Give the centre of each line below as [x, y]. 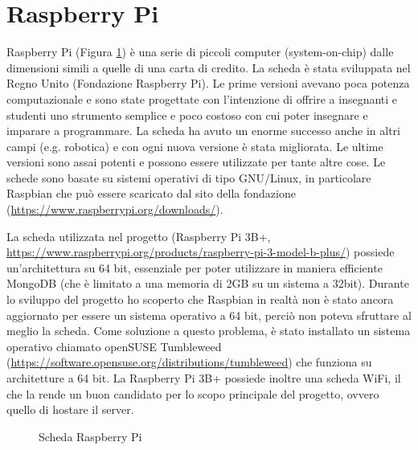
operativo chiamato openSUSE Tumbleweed [114, 346]
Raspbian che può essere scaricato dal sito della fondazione [151, 193]
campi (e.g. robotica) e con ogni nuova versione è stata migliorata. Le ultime [195, 146]
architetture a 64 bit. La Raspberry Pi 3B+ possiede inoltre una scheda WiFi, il [204, 378]
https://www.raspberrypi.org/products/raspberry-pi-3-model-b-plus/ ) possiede [201, 252]
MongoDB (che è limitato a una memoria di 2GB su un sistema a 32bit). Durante [208, 283]
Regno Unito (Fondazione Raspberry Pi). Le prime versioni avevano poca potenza [208, 83]
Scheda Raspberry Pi [90, 436]
